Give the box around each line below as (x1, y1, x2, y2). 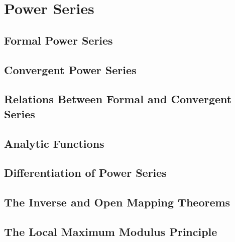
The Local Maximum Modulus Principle (4, 223, 217, 239)
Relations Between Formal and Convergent (4, 91, 232, 107)
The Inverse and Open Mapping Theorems (4, 194, 230, 210)
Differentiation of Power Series (4, 165, 167, 180)
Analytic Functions (4, 135, 104, 151)
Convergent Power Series (4, 62, 137, 77)
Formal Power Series (4, 32, 113, 48)
